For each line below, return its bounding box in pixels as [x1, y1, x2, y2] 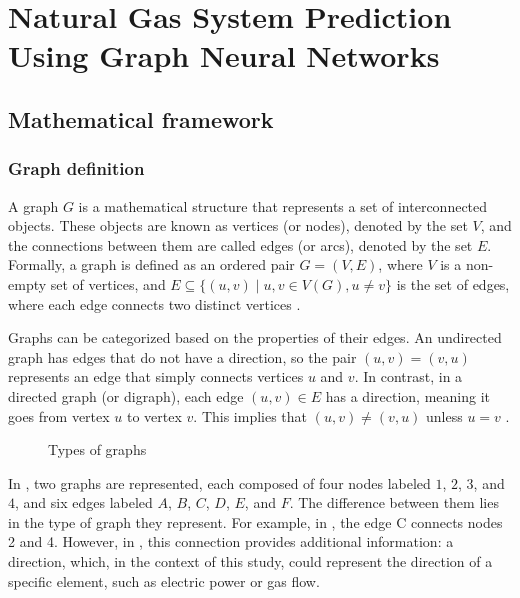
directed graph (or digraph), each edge [8, 385, 244, 406]
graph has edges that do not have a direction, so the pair [8, 346, 357, 367]
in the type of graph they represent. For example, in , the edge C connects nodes [8, 511, 503, 532]
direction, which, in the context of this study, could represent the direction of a [8, 551, 493, 572]
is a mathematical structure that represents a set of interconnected [78, 195, 488, 216]
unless [426, 405, 463, 426]
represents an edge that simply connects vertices [8, 366, 304, 387]
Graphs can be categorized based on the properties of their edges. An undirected [8, 327, 502, 348]
